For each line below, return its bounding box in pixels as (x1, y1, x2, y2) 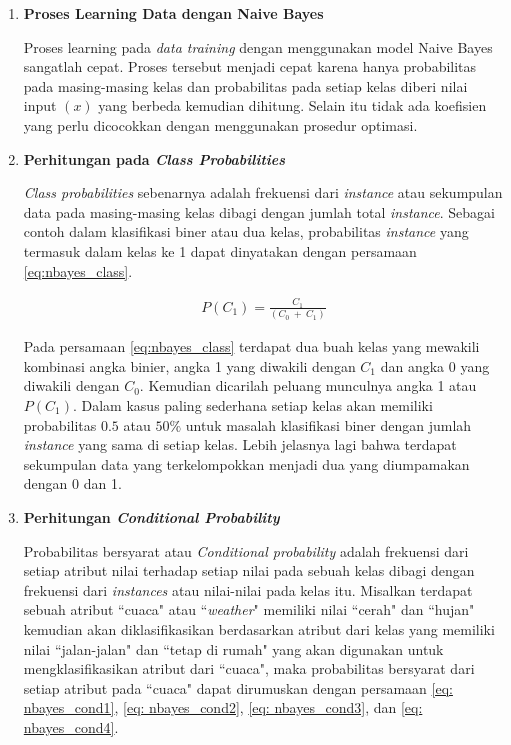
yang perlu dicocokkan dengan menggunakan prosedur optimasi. (23, 114, 418, 135)
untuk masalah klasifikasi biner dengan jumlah (185, 414, 472, 435)
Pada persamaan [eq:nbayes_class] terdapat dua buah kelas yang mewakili (23, 336, 480, 357)
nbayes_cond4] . (23, 716, 119, 737)
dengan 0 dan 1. (23, 473, 122, 494)
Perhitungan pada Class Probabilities (23, 148, 286, 169)
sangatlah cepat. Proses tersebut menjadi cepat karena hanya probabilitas (23, 56, 477, 77)
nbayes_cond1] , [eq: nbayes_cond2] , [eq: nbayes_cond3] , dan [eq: (23, 697, 423, 718)
